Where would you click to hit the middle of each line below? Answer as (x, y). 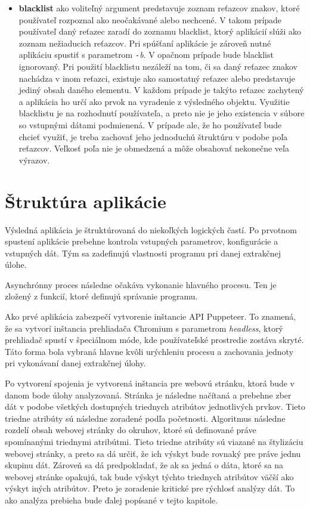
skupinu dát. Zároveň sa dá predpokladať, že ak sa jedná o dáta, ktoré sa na (144, 465)
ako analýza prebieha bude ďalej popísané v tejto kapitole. (111, 500)
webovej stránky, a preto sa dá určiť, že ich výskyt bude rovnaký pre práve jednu (153, 453)
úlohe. (16, 265)
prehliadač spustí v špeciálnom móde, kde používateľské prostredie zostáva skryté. (154, 340)
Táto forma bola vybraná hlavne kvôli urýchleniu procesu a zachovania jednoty (149, 351)
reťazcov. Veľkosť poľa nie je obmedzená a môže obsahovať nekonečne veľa (154, 148)
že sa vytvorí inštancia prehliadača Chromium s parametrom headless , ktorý (144, 328)
